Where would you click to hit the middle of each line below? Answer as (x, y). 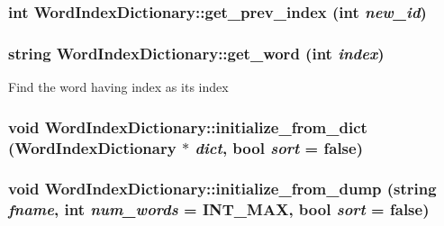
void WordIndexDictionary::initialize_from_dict (188, 127)
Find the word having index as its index (118, 87)
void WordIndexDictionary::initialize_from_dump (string (222, 189)
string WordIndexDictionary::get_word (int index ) (196, 53)
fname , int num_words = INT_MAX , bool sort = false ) (219, 209)
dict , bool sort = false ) (279, 147)
